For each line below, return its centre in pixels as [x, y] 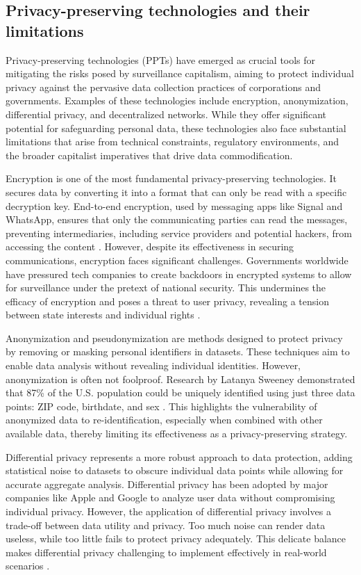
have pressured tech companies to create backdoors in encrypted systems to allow [179, 274]
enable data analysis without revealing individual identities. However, [153, 365]
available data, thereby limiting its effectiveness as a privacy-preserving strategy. [177, 434]
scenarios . [28, 566]
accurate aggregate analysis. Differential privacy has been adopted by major [167, 484]
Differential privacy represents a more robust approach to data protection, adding [179, 456]
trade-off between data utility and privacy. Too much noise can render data [166, 525]
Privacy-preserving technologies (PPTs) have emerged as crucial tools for [161, 59]
